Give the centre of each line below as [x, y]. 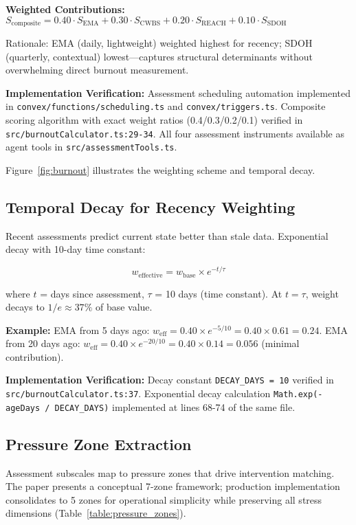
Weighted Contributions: [65, 9]
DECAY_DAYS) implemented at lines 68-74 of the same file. [175, 406]
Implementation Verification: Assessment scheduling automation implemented [178, 92]
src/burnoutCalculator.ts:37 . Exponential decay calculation [138, 393]
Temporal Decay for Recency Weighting [151, 206]
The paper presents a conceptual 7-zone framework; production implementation [173, 486]
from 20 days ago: [43, 343]
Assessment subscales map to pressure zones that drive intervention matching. [170, 472]
